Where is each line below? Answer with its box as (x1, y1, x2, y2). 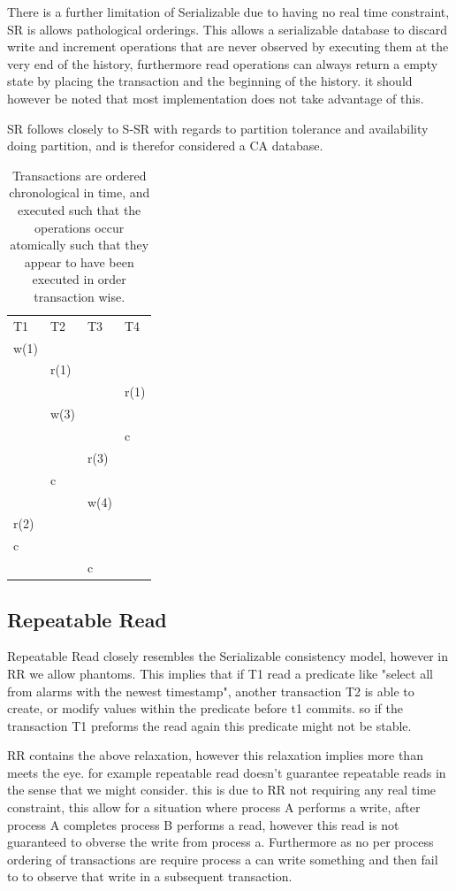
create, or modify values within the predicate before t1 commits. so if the (7, 699, 403, 718)
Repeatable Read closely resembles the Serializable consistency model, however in (7, 647, 448, 665)
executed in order (32, 270, 126, 288)
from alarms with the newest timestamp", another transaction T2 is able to (7, 681, 414, 700)
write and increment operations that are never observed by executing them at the (7, 37, 449, 56)
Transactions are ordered (11, 165, 147, 184)
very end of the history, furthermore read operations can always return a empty (7, 54, 438, 73)
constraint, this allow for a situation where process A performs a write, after (7, 798, 421, 817)
